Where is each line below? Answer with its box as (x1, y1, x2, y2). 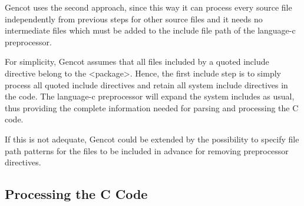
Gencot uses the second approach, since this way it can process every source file (5, 1, 292, 13)
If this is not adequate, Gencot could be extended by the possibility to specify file (5, 132, 299, 145)
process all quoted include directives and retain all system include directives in (5, 78, 288, 91)
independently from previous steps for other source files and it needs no (5, 12, 263, 25)
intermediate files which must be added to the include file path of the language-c (5, 24, 296, 36)
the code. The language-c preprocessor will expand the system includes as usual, (5, 90, 295, 102)
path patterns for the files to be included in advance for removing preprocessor (5, 144, 289, 157)
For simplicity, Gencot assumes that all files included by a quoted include (5, 55, 269, 68)
